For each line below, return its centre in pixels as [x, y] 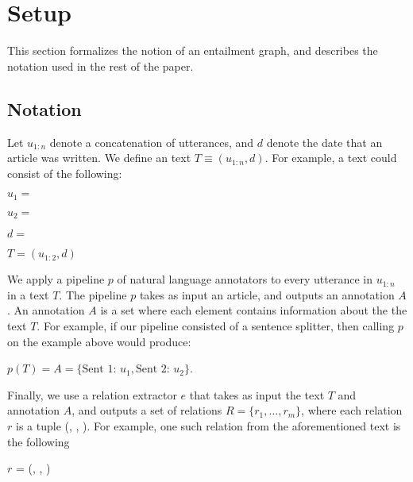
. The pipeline [93, 294]
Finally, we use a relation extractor [92, 394]
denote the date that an [324, 142]
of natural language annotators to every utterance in [245, 279]
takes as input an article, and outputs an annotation [267, 294]
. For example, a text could [331, 158]
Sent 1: [99, 370]
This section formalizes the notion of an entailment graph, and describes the [193, 50]
